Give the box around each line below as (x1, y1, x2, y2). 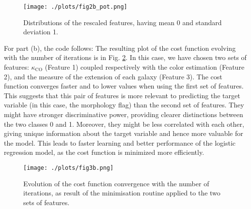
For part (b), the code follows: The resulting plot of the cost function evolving (4, 43, 236, 53)
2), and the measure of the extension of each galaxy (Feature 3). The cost (4, 71, 222, 81)
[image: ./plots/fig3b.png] (23, 164, 114, 171)
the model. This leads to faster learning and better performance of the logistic (4, 137, 236, 148)
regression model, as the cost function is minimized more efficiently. (4, 147, 204, 157)
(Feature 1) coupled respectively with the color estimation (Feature (45, 62, 245, 72)
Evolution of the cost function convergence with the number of (23, 178, 209, 188)
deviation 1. (23, 27, 58, 37)
